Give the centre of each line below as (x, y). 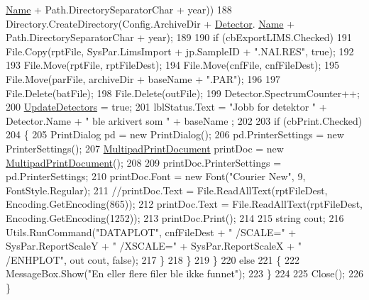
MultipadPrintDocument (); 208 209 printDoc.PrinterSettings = (144, 162)
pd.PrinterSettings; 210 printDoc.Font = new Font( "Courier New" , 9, (156, 176)
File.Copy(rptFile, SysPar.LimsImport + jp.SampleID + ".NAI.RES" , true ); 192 (180, 51)
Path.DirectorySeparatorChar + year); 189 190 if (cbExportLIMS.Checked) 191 (179, 37)
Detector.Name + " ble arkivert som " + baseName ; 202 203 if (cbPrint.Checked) (184, 120)
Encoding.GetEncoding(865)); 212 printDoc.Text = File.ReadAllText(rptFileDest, (184, 204)
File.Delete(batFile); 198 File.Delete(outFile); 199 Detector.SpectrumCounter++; (183, 93)
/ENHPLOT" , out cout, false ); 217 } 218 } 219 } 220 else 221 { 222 (153, 259)
